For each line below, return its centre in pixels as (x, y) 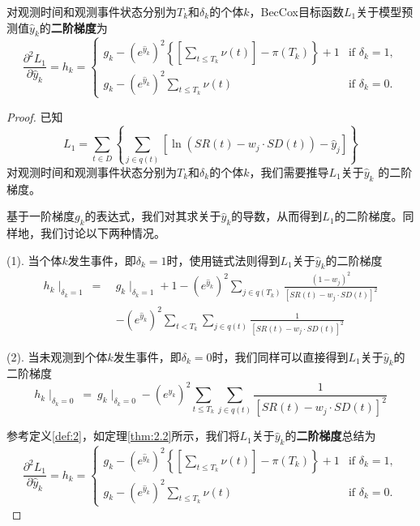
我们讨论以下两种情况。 (103, 233)
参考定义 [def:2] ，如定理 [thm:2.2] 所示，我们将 (123, 436)
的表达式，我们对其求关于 (153, 216)
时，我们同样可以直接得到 (280, 356)
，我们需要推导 (289, 171)
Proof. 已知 (35, 116)
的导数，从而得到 (277, 216)
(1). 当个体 (34, 260)
